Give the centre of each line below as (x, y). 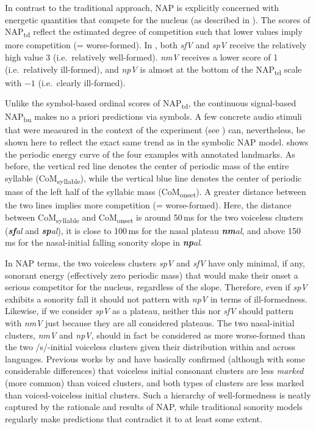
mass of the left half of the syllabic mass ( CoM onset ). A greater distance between (156, 192)
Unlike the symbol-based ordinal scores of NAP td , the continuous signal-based (151, 104)
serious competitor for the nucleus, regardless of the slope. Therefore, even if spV (156, 287)
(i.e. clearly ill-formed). (82, 82)
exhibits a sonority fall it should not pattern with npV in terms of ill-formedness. (156, 299)
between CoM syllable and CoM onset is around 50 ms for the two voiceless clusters (154, 218)
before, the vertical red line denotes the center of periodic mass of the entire (147, 166)
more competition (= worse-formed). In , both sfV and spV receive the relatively (156, 45)
